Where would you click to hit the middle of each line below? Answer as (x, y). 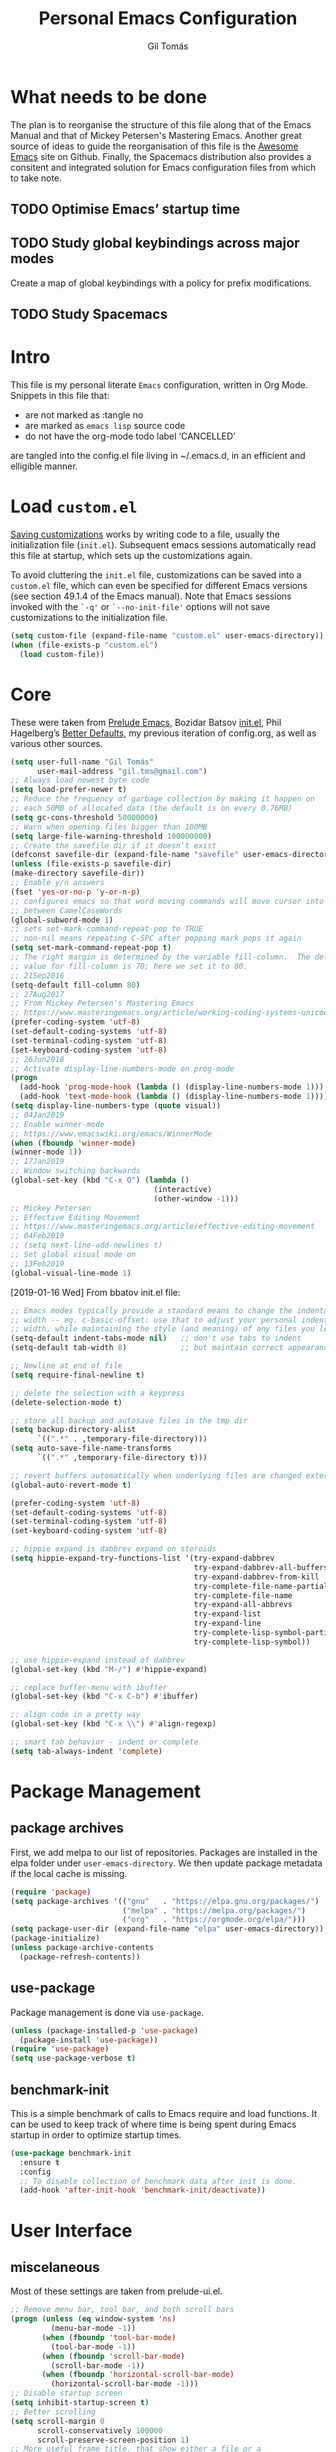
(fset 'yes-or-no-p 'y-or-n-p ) (75, 892)
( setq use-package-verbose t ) (73, 2058)
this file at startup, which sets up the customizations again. (131, 556)
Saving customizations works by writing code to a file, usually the (145, 534)
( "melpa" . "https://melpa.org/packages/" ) (214, 1910)
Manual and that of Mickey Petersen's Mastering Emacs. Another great (156, 135)
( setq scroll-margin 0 (57, 2421)
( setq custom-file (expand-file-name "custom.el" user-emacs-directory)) (167, 636)
